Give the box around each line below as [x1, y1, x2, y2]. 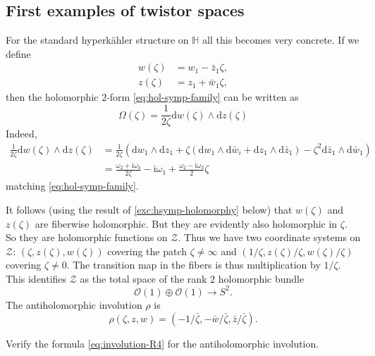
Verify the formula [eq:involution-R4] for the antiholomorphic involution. [6, 336, 319, 350]
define [6, 46, 31, 61]
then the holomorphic [6, 90, 99, 104]
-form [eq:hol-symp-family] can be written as [106, 90, 299, 104]
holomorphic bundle [218, 271, 305, 286]
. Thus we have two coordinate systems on [178, 230, 361, 245]
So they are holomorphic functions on [6, 230, 168, 245]
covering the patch [107, 243, 187, 258]
